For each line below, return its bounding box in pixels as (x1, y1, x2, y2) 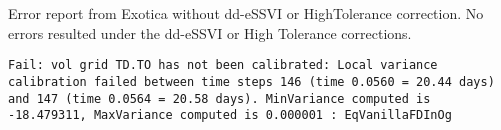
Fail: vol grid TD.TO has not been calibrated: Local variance (8, 58, 438, 73)
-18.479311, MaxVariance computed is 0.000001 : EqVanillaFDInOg (8, 108, 452, 123)
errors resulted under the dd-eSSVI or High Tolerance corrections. (8, 22, 412, 43)
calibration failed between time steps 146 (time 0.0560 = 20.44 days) (8, 74, 495, 89)
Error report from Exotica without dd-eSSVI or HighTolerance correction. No (8, 3, 484, 23)
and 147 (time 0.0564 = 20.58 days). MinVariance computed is (8, 91, 431, 106)
